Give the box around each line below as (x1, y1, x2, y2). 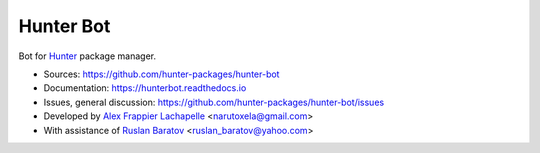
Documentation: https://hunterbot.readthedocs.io (43, 82, 247, 94)
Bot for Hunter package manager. (18, 50, 157, 62)
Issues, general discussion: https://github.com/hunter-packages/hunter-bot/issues (43, 96, 385, 108)
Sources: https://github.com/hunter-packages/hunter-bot (43, 68, 280, 80)
